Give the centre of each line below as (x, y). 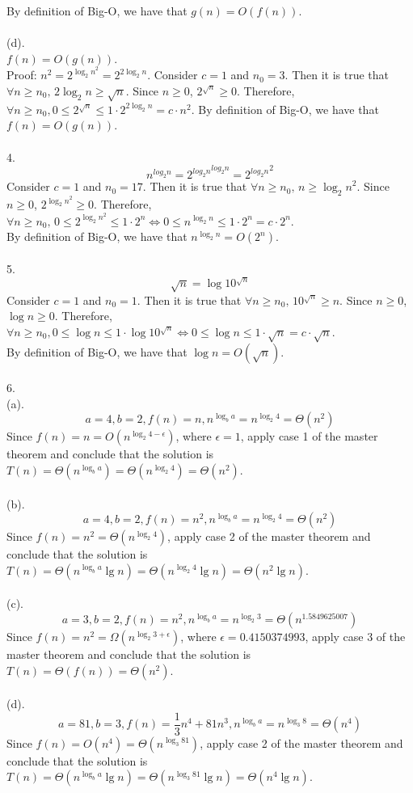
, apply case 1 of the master (309, 436)
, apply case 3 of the (355, 637)
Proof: (22, 75)
